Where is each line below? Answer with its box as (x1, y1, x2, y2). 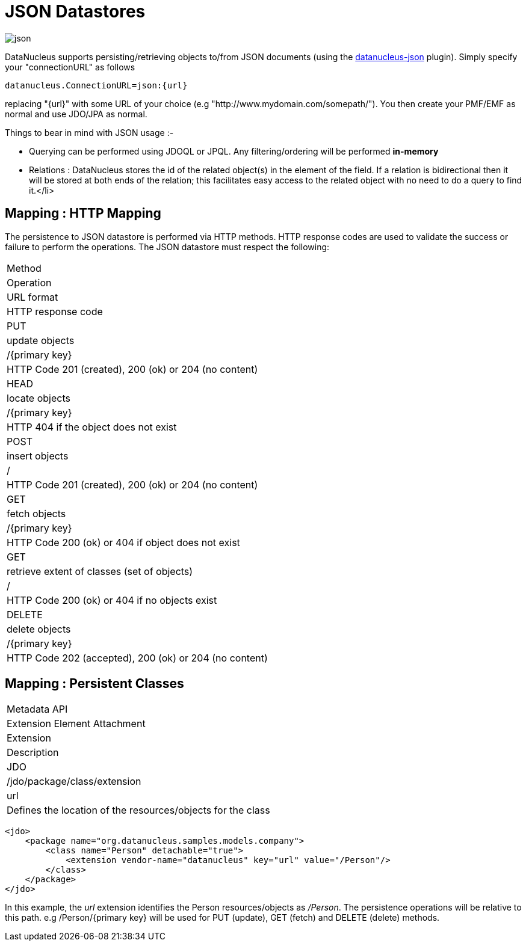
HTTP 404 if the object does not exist (7, 420, 177, 433)
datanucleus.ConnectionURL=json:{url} (5, 80, 188, 90)
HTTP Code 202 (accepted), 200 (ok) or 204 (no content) (7, 651, 268, 664)
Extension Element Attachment (7, 717, 146, 730)
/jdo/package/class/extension (7, 775, 141, 788)
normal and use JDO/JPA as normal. (5, 108, 147, 119)
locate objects (7, 392, 70, 404)
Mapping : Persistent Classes (5, 676, 184, 692)
